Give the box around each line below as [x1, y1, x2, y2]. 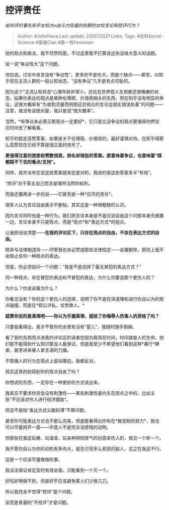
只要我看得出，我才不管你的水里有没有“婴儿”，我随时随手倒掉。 [5, 323, 137, 330]
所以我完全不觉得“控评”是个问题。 [5, 488, 75, 494]
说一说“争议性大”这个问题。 [5, 61, 62, 67]
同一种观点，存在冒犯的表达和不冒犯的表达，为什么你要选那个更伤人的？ [5, 274, 155, 281]
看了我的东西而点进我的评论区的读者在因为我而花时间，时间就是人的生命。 [5, 334, 159, 340]
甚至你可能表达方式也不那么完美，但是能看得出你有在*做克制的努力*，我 [5, 418, 155, 424]
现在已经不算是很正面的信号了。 [18, 142, 84, 148]
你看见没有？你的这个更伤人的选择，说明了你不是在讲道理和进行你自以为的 [5, 296, 159, 302]
